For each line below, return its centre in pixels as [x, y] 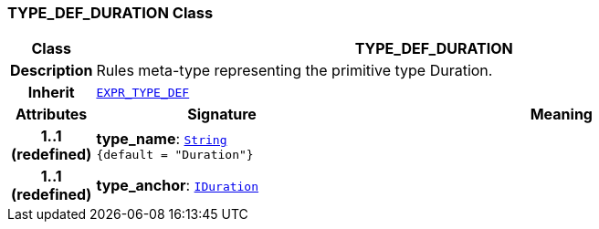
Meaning [561, 114]
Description [52, 71]
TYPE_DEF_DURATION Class [110, 13]
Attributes [52, 114]
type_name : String [162, 138]
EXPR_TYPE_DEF [143, 92]
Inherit [51, 93]
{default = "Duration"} [175, 154]
